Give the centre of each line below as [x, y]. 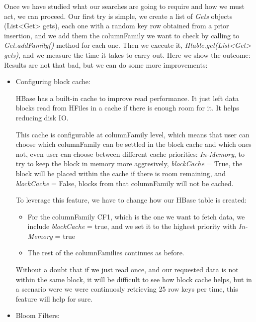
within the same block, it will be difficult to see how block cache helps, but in [134, 279]
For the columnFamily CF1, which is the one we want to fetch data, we [136, 216]
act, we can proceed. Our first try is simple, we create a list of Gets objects [118, 16]
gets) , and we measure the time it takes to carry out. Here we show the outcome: [127, 54]
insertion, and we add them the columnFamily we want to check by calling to [122, 35]
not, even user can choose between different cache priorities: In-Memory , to [130, 154]
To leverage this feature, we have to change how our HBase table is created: [131, 200]
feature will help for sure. [54, 298]
